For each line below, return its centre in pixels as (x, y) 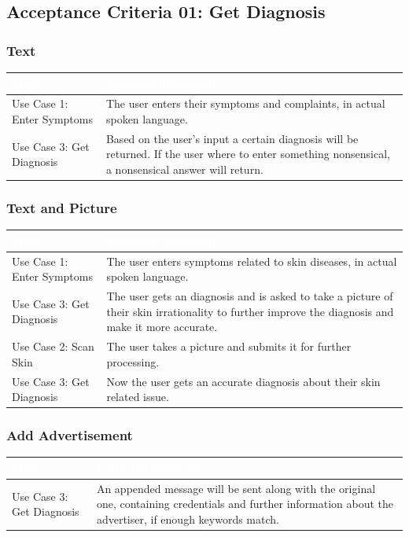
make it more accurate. (162, 327)
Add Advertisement (70, 435)
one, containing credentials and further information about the (245, 504)
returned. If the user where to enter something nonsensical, (248, 154)
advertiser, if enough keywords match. (188, 519)
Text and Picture (62, 207)
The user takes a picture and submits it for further (229, 346)
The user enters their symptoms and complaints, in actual (245, 103)
